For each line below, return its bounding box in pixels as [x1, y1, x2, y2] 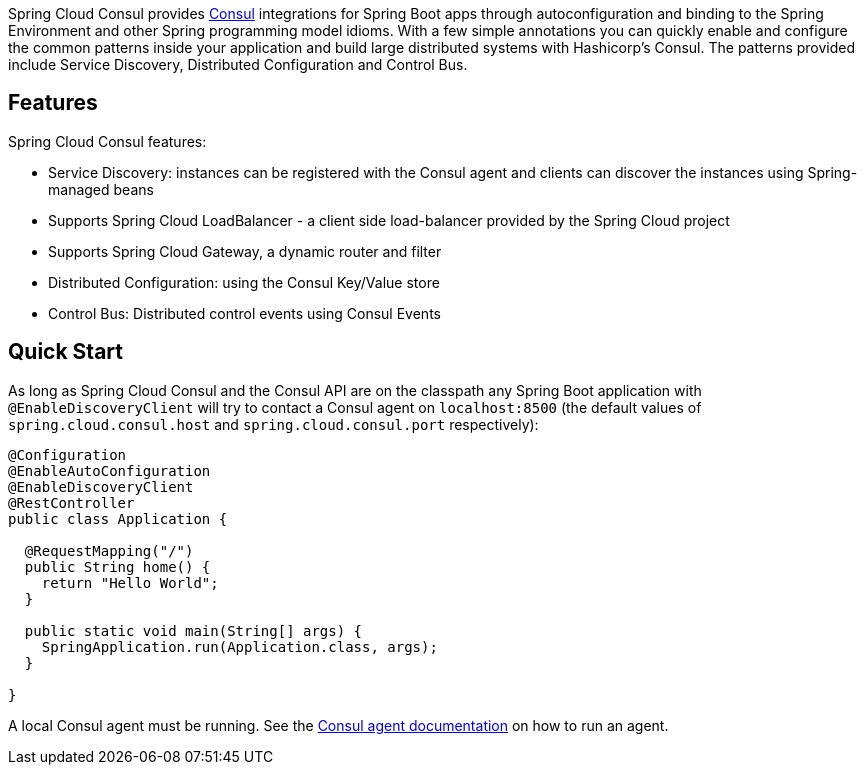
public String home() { [24, 558, 211, 575]
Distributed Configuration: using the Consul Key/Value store [48, 273, 440, 291]
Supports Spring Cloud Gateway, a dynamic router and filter [48, 242, 442, 260]
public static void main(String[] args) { [24, 622, 363, 639]
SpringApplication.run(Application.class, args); [41, 638, 438, 655]
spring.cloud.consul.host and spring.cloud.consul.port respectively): [8, 415, 539, 433]
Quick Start [8, 339, 123, 365]
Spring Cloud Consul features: [8, 132, 207, 150]
